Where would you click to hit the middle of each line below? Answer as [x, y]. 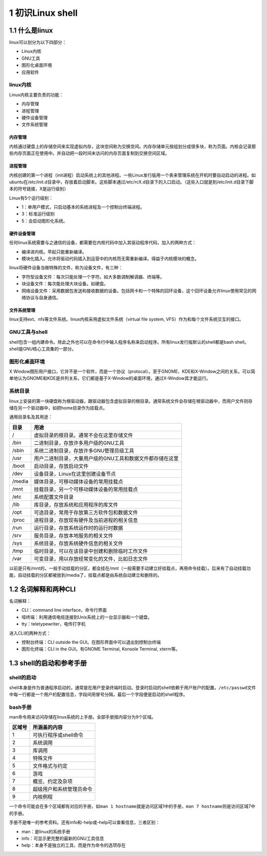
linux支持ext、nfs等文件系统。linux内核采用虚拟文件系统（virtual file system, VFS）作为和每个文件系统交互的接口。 [127, 319]
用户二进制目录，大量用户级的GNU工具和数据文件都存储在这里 [106, 458]
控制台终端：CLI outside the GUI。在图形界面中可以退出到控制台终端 [91, 642]
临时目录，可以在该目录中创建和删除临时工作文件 [91, 551]
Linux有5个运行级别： [31, 198]
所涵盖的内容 [48, 727]
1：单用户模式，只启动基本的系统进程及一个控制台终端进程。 [83, 207]
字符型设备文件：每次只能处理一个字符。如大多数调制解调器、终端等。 [93, 276]
